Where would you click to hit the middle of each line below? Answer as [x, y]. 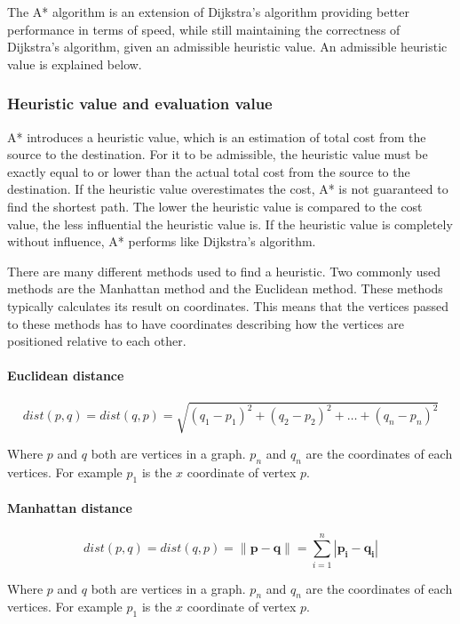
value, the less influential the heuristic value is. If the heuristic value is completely [230, 224]
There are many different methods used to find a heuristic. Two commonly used [224, 271]
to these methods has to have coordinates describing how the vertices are [206, 323]
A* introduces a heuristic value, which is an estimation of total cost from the [217, 136]
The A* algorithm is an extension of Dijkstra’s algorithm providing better [209, 12]
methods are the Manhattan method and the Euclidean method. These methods [225, 288]
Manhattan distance [70, 508]
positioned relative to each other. [97, 341]
